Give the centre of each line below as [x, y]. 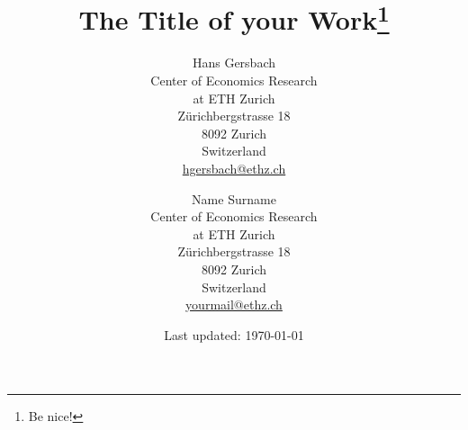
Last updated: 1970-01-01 [234, 334]
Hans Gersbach [234, 63]
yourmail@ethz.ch [234, 305]
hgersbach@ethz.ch [234, 169]
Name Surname [234, 198]
